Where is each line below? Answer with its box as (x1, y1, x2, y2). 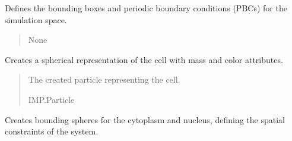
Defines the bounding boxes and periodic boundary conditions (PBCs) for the (5, 2, 287, 14)
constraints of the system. (5, 125, 99, 137)
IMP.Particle (28, 93, 75, 105)
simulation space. (5, 13, 67, 26)
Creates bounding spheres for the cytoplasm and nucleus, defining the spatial (5, 113, 285, 126)
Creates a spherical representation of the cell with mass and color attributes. (5, 53, 283, 65)
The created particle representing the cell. (28, 73, 180, 86)
